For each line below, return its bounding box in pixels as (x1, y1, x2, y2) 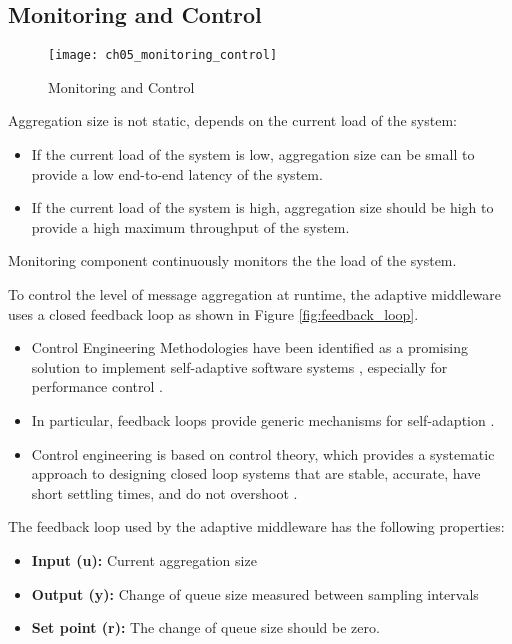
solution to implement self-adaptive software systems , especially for (31, 356, 448, 377)
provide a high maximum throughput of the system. (31, 216, 350, 237)
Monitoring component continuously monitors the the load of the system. (8, 250, 457, 271)
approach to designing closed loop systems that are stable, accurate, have (31, 463, 481, 484)
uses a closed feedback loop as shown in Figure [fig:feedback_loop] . (8, 303, 419, 324)
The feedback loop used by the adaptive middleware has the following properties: (8, 516, 505, 537)
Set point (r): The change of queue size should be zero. (31, 617, 380, 638)
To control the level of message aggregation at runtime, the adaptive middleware (8, 284, 501, 305)
